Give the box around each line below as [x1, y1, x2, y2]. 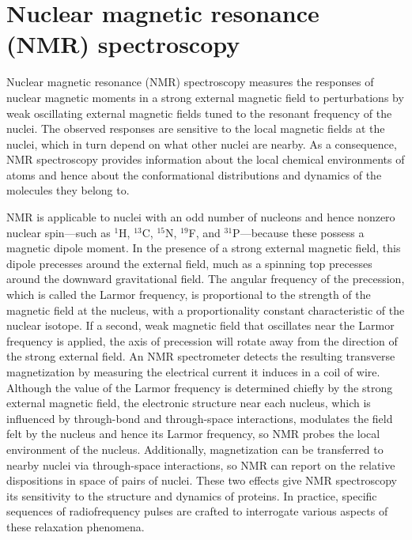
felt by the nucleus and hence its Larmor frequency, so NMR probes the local [6, 425, 380, 442]
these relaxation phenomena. [6, 518, 145, 534]
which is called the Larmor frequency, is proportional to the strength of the [6, 286, 371, 303]
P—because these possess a [232, 224, 365, 240]
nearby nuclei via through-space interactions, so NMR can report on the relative [6, 456, 395, 473]
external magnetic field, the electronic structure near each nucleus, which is [6, 395, 371, 411]
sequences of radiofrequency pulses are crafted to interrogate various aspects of [6, 503, 388, 519]
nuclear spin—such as [6, 224, 111, 240]
